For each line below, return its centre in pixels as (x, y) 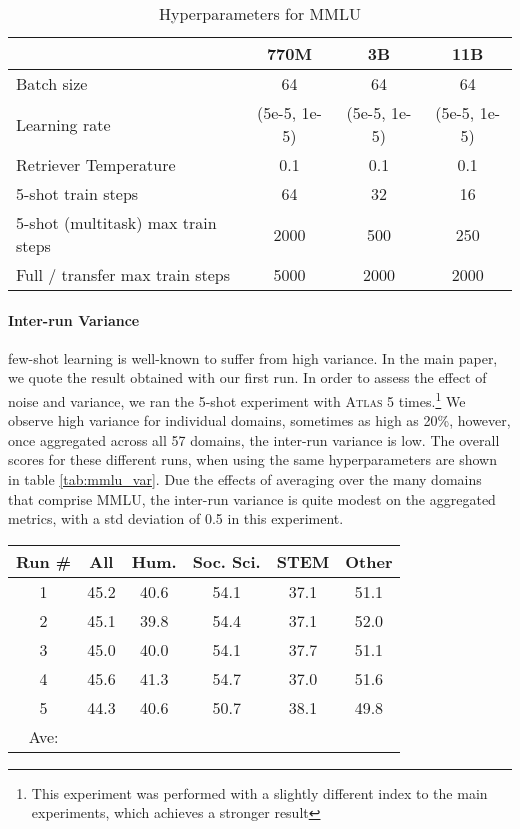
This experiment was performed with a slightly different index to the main (259, 792)
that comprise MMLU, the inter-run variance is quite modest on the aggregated (252, 498)
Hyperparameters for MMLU (260, 13)
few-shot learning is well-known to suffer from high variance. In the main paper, (253, 357)
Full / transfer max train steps (123, 274)
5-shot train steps (77, 193)
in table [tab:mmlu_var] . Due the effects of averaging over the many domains (245, 479)
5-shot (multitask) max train (116, 222)
